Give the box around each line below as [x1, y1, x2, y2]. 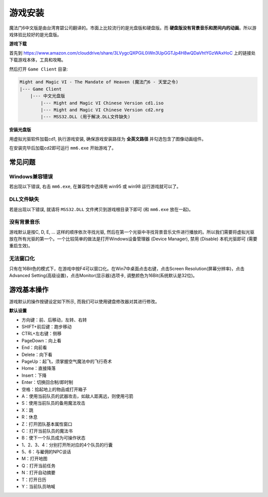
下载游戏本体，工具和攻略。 [9, 57, 66, 63]
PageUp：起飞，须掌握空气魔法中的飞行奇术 [21, 358, 112, 364]
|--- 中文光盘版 [30, 93, 66, 99]
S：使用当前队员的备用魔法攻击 [21, 400, 85, 406]
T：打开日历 [21, 477, 47, 483]
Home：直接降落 [21, 365, 56, 371]
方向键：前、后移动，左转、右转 [21, 317, 87, 323]
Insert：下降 [21, 372, 47, 378]
